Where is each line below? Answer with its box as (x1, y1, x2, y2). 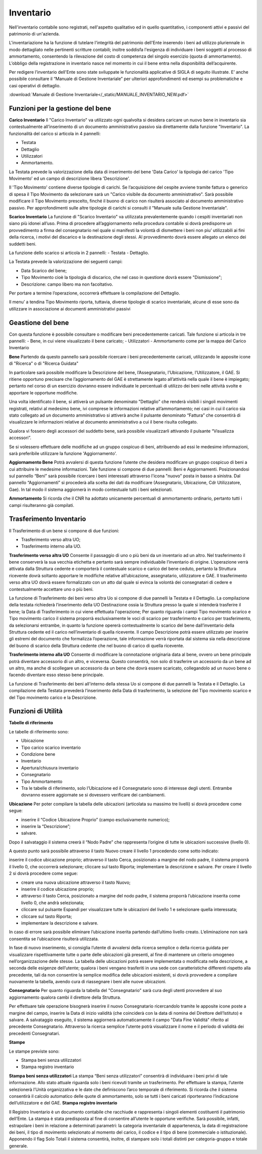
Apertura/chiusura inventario (21, 764, 79, 771)
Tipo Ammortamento (21, 779, 63, 784)
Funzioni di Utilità (9, 707, 63, 715)
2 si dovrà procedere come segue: (9, 871, 78, 877)
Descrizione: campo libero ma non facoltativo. (21, 281, 114, 287)
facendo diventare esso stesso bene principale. (9, 672, 104, 678)
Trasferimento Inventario (9, 515, 86, 523)
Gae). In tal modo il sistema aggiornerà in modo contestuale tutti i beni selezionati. (9, 487, 173, 492)
